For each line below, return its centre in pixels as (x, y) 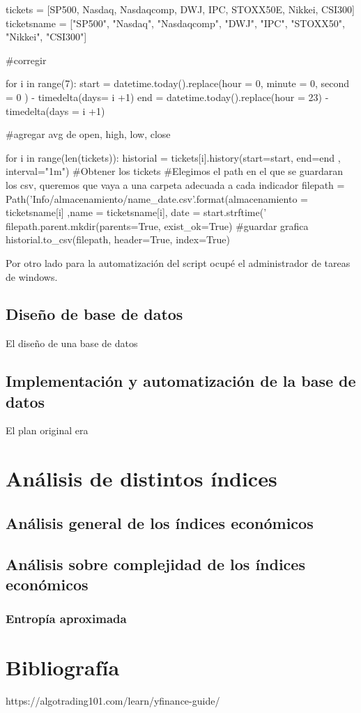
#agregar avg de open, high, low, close (88, 134)
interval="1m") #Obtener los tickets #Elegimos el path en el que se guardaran (174, 171)
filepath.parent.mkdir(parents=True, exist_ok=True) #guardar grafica (157, 225)
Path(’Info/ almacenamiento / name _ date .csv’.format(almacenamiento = (157, 198)
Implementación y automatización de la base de (181, 381)
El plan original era (47, 430)
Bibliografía (63, 667)
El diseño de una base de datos (72, 343)
